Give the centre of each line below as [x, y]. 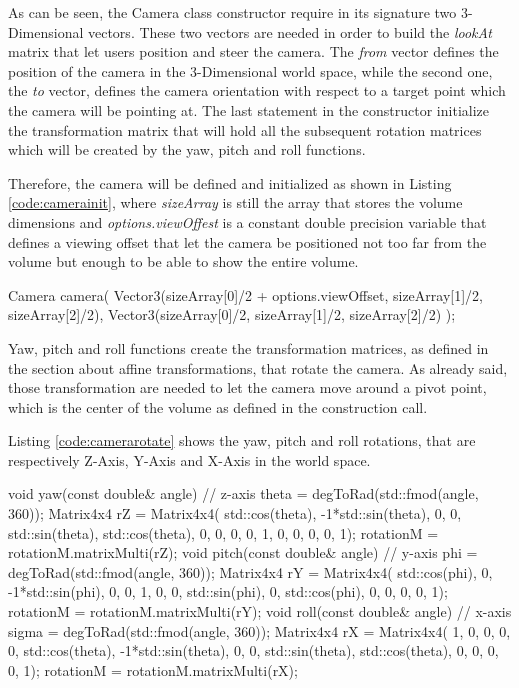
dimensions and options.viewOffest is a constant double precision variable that [247, 221]
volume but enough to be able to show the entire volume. [183, 261]
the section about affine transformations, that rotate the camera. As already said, [258, 367]
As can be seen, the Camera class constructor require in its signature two [232, 12]
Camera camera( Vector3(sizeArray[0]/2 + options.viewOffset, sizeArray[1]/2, [245, 294]
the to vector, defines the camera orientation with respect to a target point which [257, 90]
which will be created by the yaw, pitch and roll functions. [187, 149]
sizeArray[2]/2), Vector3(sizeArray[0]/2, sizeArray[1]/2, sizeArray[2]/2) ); [232, 314]
